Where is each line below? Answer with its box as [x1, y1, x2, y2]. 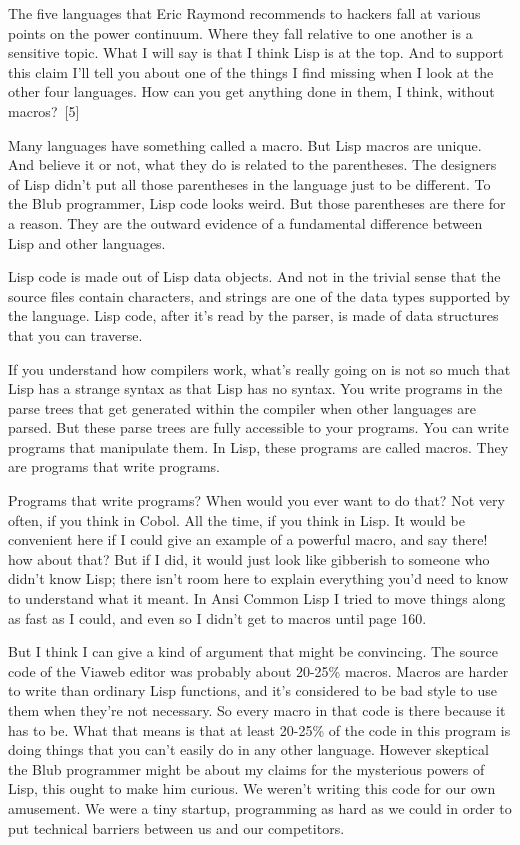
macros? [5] [8, 100, 80, 121]
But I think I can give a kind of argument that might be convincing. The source [8, 641, 498, 662]
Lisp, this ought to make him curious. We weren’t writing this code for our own [8, 778, 496, 799]
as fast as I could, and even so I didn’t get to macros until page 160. [8, 607, 427, 628]
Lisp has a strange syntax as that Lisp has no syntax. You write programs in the [8, 378, 503, 399]
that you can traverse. [8, 324, 143, 345]
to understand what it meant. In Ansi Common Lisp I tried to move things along [8, 588, 506, 609]
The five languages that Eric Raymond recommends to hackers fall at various [8, 3, 481, 23]
